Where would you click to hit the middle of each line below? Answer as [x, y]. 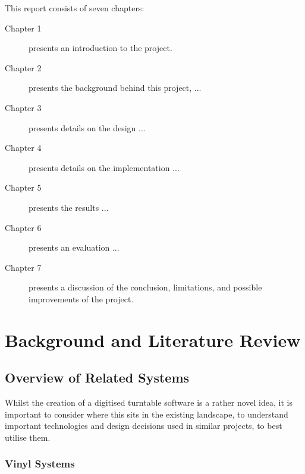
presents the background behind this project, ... [115, 88]
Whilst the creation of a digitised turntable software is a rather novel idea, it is [149, 402]
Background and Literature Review [153, 339]
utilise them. [28, 437]
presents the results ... [69, 207]
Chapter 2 [23, 67]
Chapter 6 [23, 227]
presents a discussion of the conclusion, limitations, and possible [145, 287]
